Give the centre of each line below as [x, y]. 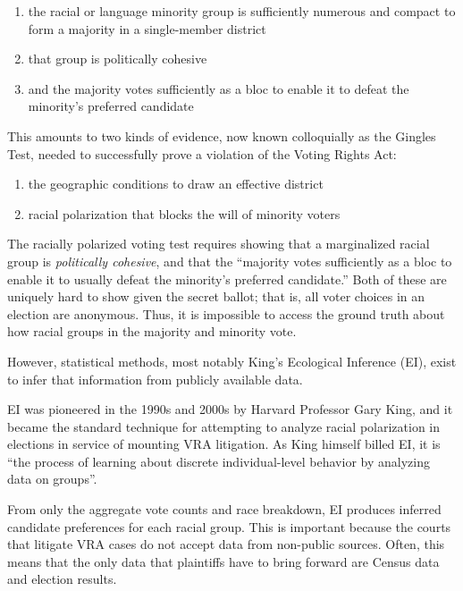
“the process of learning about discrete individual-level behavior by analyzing [219, 461]
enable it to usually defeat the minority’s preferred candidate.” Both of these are [227, 279]
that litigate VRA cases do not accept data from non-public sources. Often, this [226, 544]
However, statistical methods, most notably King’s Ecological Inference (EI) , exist [232, 361]
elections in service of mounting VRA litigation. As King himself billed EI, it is [224, 444]
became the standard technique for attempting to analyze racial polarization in [224, 426]
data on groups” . [52, 479]
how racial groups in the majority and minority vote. [152, 331]
